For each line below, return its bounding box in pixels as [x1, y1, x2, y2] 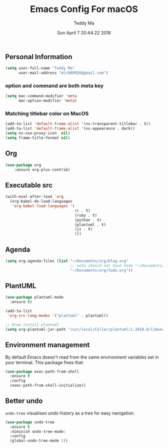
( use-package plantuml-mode [5, 295, 64, 300]
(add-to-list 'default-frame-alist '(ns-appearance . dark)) [5, 126, 135, 131]
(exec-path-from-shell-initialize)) [9, 383, 86, 388]
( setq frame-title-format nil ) [5, 135, 70, 140]
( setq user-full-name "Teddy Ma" [5, 66, 75, 71]
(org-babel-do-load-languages [9, 199, 72, 204]
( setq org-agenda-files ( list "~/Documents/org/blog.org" [5, 258, 128, 263]
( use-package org [5, 162, 41, 167]
